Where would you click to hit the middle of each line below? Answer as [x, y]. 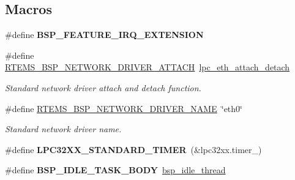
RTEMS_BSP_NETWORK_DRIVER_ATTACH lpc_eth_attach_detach [147, 67]
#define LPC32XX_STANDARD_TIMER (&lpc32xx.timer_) [133, 149]
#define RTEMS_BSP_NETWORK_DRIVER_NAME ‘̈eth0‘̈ [124, 108]
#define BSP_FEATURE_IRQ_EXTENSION [104, 35]
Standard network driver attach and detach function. [103, 87]
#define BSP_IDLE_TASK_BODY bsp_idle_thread [115, 170]
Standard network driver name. [63, 129]
